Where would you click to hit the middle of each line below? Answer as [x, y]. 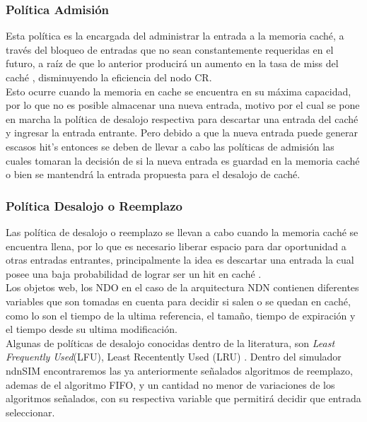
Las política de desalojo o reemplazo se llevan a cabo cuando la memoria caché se [182, 231]
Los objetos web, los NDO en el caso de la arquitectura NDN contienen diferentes [182, 287]
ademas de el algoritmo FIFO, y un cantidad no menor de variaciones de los [170, 384]
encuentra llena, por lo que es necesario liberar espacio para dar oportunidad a [176, 246]
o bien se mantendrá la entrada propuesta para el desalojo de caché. [153, 174]
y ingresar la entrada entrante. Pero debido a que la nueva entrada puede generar [182, 133]
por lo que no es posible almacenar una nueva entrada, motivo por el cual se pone [183, 105]
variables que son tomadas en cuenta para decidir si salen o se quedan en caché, [178, 301]
